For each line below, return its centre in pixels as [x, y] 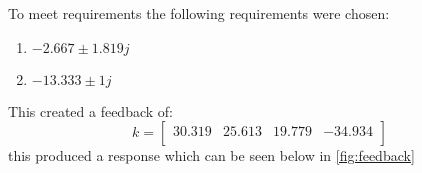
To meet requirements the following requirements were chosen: [199, 13]
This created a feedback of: [90, 110]
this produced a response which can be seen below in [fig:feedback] [211, 155]
